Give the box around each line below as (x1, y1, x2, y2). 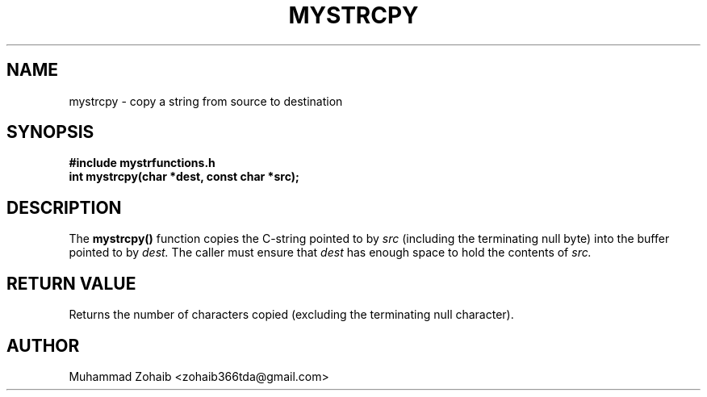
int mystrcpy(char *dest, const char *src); (69, 169, 299, 184)
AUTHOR (6, 335, 80, 356)
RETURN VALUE (6, 273, 136, 294)
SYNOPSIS (6, 122, 94, 143)
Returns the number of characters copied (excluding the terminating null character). (69, 307, 514, 322)
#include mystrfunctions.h (69, 156, 215, 170)
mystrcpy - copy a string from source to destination (69, 94, 343, 108)
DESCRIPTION (6, 197, 122, 218)
